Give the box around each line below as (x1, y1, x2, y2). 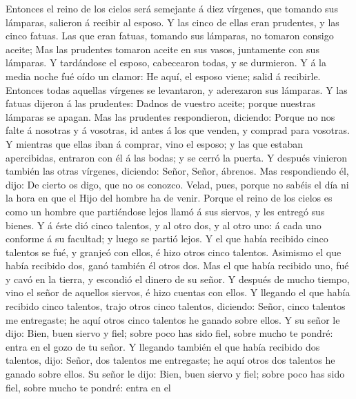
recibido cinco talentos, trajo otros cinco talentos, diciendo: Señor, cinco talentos (6, 299, 346, 313)
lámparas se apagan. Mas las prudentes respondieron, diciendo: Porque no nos (6, 109, 335, 124)
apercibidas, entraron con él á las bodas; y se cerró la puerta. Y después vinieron (6, 150, 348, 164)
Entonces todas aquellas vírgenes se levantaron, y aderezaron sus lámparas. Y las (6, 82, 348, 97)
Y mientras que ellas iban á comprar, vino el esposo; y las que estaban (6, 136, 304, 150)
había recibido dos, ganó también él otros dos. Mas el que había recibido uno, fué (6, 258, 349, 273)
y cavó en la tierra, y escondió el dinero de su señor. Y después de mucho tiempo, (6, 271, 350, 286)
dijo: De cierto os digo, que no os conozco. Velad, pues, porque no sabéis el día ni (6, 177, 349, 191)
